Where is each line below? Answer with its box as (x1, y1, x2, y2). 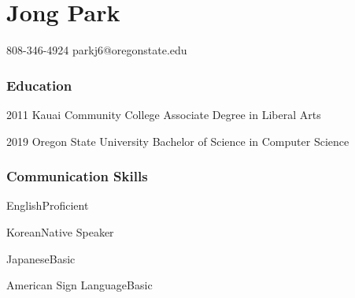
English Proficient (6, 197, 89, 214)
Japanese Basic (6, 250, 76, 266)
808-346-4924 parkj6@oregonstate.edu (6, 42, 187, 58)
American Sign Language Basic (6, 277, 153, 293)
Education (6, 75, 72, 95)
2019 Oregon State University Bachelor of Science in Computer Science (6, 132, 349, 149)
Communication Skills (6, 166, 148, 186)
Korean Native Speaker (6, 223, 114, 240)
